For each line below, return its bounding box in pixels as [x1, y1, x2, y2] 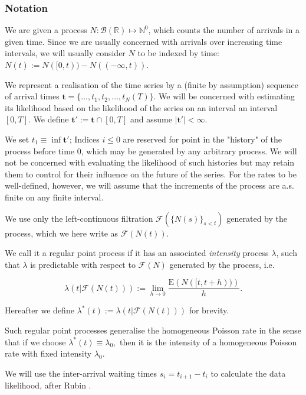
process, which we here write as [5, 226, 119, 239]
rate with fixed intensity [5, 347, 92, 360]
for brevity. [189, 304, 229, 316]
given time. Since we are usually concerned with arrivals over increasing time [5, 35, 282, 47]
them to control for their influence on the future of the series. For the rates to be [5, 167, 297, 180]
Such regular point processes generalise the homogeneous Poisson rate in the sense [5, 323, 302, 336]
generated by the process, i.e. [169, 258, 275, 270]
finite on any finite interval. [5, 190, 104, 203]
